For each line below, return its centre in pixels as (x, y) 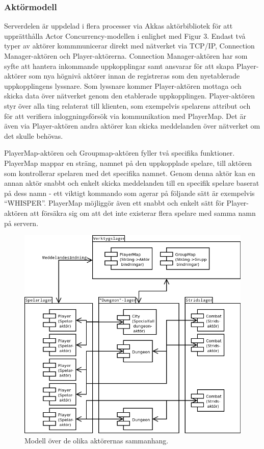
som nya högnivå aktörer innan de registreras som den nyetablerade (134, 76)
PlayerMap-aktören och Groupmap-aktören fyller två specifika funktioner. (120, 153)
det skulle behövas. (34, 135)
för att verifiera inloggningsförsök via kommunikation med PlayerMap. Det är (125, 116)
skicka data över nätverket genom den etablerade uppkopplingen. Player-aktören (130, 96)
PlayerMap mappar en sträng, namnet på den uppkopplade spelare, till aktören (128, 163)
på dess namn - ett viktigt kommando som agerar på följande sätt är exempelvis (129, 193)
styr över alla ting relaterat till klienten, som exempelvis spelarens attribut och (127, 105)
